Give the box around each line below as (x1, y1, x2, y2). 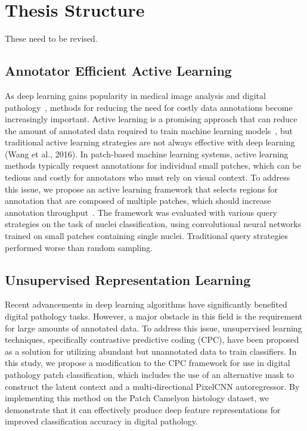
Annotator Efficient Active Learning (5, 61, 232, 80)
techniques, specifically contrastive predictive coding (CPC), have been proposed (5, 333, 299, 346)
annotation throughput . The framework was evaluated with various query (5, 206, 277, 218)
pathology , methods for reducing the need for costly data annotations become (5, 101, 293, 113)
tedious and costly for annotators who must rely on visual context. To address (5, 171, 290, 184)
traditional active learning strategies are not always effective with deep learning (5, 136, 295, 148)
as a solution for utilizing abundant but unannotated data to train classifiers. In (5, 345, 297, 357)
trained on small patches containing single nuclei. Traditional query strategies (5, 230, 289, 242)
